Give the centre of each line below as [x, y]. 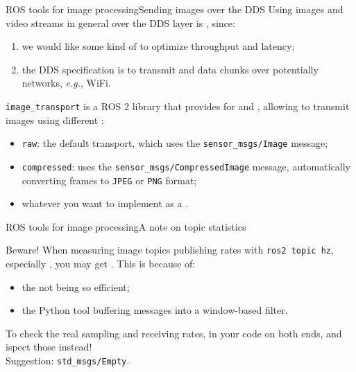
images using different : [55, 119]
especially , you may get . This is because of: [101, 264]
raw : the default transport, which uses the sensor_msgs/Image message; [175, 143]
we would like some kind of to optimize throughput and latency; [158, 46]
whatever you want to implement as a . [105, 203]
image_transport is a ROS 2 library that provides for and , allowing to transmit [178, 106]
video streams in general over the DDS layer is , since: [120, 23]
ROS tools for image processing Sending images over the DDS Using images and [175, 9]
